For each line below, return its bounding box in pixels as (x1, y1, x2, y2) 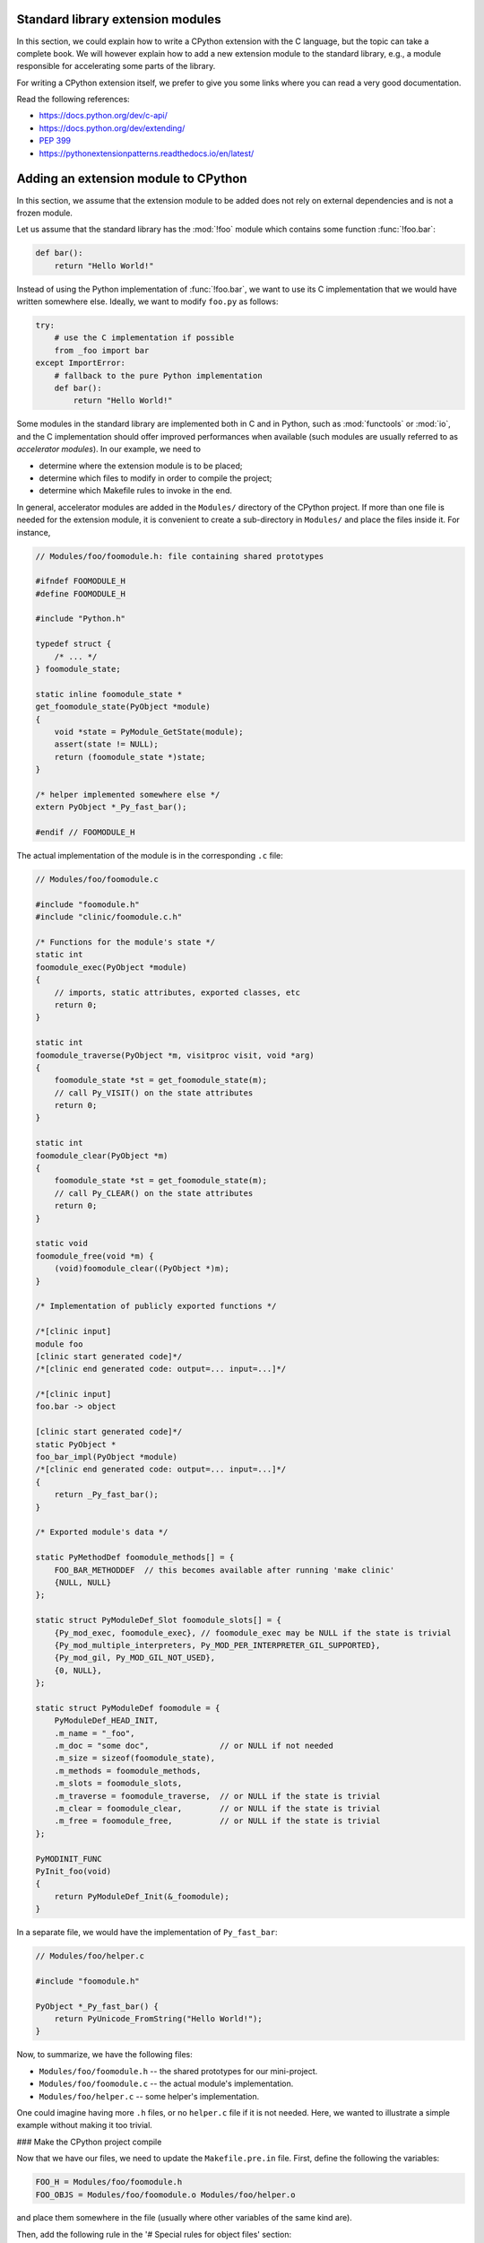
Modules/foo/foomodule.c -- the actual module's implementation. (39, 2078, 294, 2090)
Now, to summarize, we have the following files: (16, 2049, 193, 2060)
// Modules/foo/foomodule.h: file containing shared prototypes (35, 551, 324, 561)
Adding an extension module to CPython (16, 171, 247, 187)
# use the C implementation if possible (54, 333, 235, 343)
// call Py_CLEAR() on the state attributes (54, 1188, 254, 1198)
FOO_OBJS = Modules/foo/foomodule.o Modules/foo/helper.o (35, 2189, 296, 2200)
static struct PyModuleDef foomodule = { (35, 1703, 220, 1713)
